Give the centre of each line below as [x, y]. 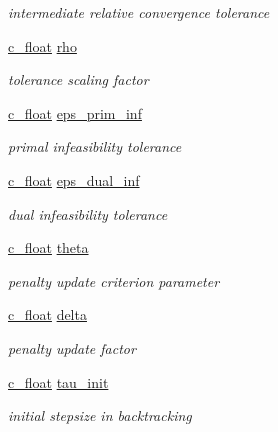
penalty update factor [72, 347]
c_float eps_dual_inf [74, 179]
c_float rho [42, 45]
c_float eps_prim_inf [75, 112]
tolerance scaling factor [78, 79]
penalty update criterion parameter [114, 280]
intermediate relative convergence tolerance [139, 12]
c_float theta [48, 247]
